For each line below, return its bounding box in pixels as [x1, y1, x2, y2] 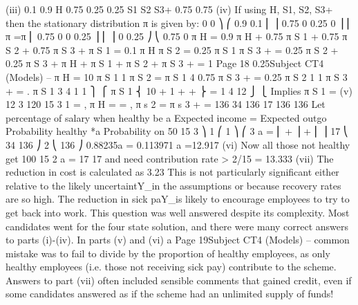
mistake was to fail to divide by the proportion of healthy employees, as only [6, 246, 330, 260]
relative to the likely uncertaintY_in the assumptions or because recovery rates [6, 178, 341, 192]
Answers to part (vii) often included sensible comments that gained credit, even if [6, 272, 352, 287]
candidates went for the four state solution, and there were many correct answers [6, 219, 349, 233]
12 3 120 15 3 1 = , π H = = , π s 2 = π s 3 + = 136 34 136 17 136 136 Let [6, 97, 326, 111]
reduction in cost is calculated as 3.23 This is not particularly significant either [6, 165, 339, 179]
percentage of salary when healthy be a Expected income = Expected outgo [6, 110, 327, 124]
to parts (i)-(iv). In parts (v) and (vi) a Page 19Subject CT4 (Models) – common [6, 232, 350, 247]
